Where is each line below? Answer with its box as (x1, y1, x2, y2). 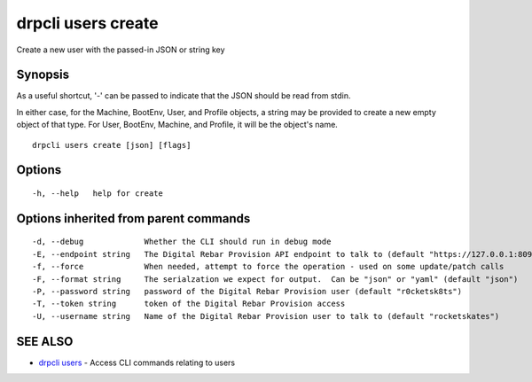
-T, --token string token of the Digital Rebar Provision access (32, 299, 346, 309)
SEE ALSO (16, 333, 74, 349)
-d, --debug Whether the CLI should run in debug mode (32, 237, 332, 247)
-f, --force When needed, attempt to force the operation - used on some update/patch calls (32, 261, 505, 272)
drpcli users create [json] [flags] (32, 140, 192, 150)
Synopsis (16, 67, 70, 82)
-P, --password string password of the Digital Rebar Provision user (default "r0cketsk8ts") (32, 286, 463, 296)
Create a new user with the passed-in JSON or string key (16, 44, 225, 55)
